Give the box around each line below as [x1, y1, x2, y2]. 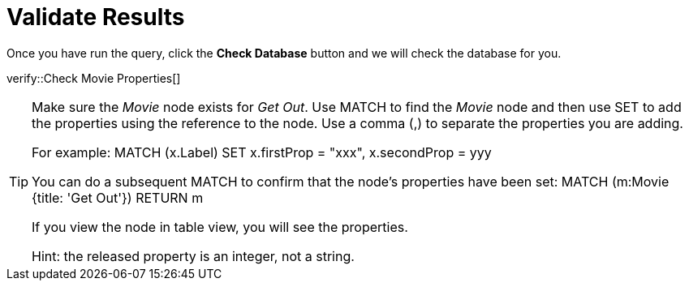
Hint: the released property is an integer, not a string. [32, 247, 355, 264]
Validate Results [6, 3, 185, 31]
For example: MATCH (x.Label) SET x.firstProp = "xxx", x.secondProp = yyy [32, 143, 492, 161]
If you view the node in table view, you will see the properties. [32, 218, 408, 235]
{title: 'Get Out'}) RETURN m [32, 189, 204, 206]
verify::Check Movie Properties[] [6, 71, 181, 85]
